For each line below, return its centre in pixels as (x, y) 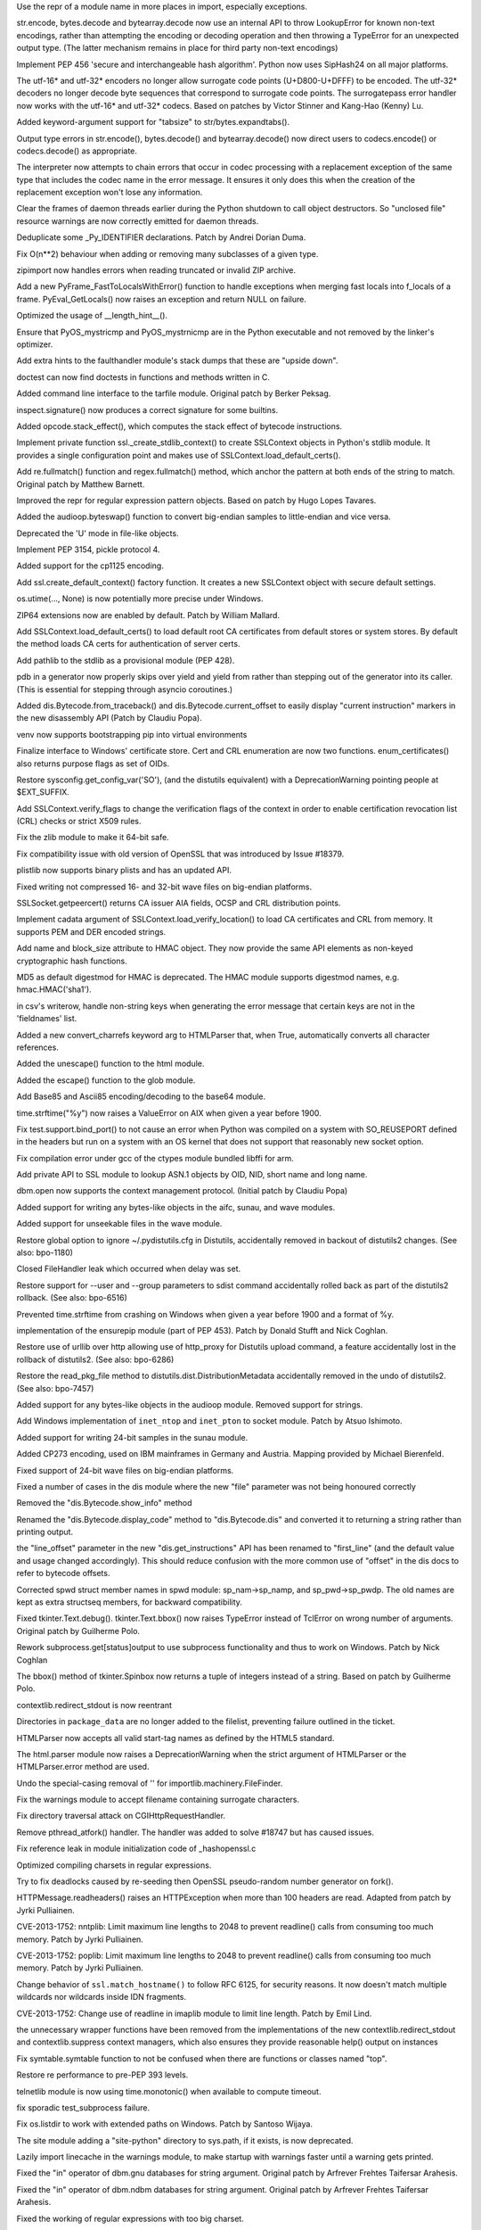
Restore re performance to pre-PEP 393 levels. (102, 2075)
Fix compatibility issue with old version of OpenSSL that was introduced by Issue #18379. (180, 854)
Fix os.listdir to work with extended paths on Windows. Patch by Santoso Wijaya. (165, 2124)
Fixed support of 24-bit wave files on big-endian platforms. (125, 1470)
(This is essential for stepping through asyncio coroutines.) (125, 689)
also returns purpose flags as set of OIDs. (93, 764)
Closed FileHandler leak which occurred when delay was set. (129, 1269)
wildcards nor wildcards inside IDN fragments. (102, 1997)
